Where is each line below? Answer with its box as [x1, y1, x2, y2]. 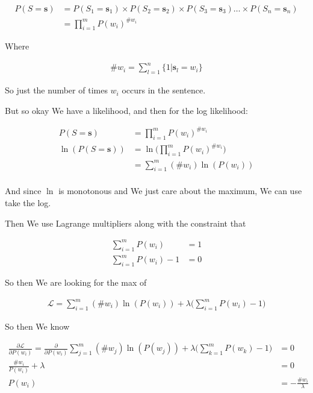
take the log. [5, 196, 51, 209]
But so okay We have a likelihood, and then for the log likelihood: [5, 104, 249, 116]
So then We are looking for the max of [5, 275, 147, 288]
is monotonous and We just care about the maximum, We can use [58, 184, 302, 197]
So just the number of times [5, 84, 108, 96]
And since [5, 184, 42, 197]
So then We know [5, 319, 70, 332]
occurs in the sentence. [122, 84, 206, 96]
